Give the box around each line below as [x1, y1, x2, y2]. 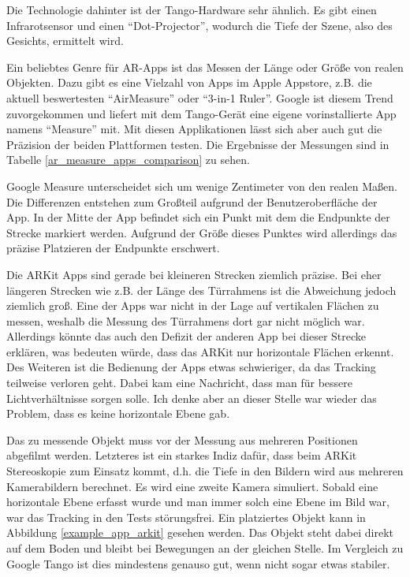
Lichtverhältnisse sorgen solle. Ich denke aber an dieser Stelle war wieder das [6, 389, 377, 406]
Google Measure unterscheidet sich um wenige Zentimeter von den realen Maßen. [6, 177, 397, 194]
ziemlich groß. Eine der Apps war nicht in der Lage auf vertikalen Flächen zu [6, 297, 379, 314]
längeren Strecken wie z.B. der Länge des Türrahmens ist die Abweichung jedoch [6, 281, 397, 298]
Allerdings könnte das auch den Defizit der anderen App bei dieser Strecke [6, 328, 367, 344]
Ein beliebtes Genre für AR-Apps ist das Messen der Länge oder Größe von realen [6, 58, 404, 75]
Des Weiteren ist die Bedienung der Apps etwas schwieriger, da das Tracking [6, 359, 376, 375]
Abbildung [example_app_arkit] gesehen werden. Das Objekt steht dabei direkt [6, 524, 393, 541]
